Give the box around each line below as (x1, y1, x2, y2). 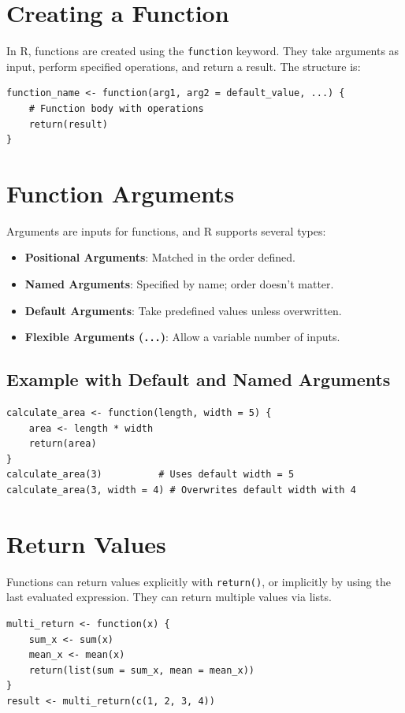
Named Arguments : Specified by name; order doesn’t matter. (24, 276, 334, 292)
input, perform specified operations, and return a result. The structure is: (6, 58, 361, 74)
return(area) (28, 438, 97, 450)
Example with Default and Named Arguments (6, 367, 391, 392)
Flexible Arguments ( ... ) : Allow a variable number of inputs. (24, 329, 340, 345)
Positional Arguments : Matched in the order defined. (24, 249, 295, 266)
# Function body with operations (28, 102, 204, 114)
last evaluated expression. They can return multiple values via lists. (6, 589, 332, 605)
